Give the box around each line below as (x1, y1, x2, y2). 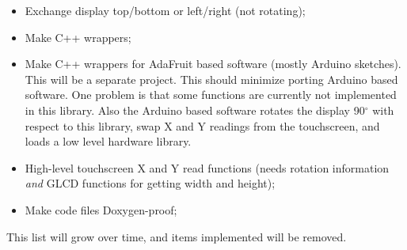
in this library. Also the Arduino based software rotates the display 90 (25, 101, 365, 118)
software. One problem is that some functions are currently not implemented (25, 86, 397, 103)
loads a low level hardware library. (25, 133, 192, 150)
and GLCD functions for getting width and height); (25, 175, 276, 191)
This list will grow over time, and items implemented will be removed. (6, 228, 347, 244)
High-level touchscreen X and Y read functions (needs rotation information (25, 159, 390, 176)
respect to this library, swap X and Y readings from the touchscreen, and (25, 117, 380, 134)
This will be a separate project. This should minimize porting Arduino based (25, 70, 398, 87)
